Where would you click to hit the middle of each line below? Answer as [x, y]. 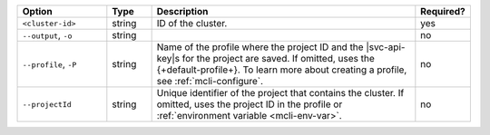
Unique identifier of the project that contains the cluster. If [280, 93]
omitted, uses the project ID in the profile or [250, 104]
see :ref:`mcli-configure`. [210, 81]
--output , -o [47, 35]
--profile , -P [49, 64]
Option [38, 11]
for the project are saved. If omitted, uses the [279, 58]
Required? [443, 11]
